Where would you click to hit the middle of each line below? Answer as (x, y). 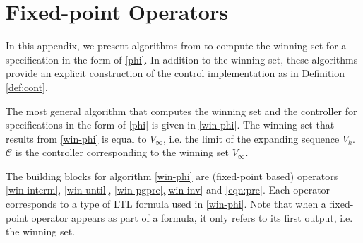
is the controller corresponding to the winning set (122, 152)
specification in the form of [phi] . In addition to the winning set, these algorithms (182, 59)
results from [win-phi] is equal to (76, 138)
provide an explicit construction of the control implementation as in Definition (175, 73)
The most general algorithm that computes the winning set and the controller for (181, 111)
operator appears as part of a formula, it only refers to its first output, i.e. (192, 217)
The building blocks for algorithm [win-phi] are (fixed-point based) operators (172, 176)
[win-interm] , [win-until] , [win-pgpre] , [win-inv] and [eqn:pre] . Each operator (168, 190)
